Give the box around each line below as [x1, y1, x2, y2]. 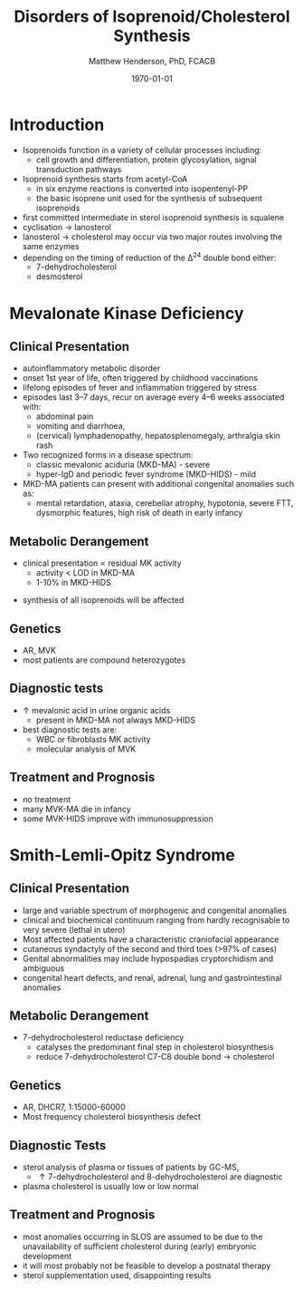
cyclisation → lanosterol [22, 221, 111, 232]
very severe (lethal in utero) [22, 924, 126, 935]
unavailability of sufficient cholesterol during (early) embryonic [22, 1240, 257, 1252]
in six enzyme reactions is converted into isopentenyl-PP [35, 183, 249, 194]
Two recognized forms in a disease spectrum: [22, 450, 194, 461]
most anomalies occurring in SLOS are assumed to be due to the [22, 1231, 263, 1242]
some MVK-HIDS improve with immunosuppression [22, 813, 214, 824]
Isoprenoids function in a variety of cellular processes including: [22, 144, 262, 155]
